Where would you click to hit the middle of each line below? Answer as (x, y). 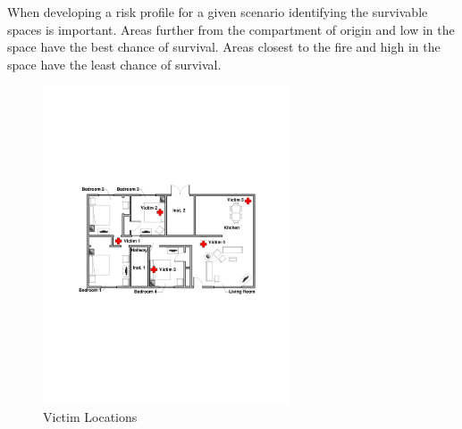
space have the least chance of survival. (114, 64)
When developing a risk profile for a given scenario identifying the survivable (218, 12)
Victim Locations (90, 416)
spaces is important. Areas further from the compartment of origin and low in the (231, 29)
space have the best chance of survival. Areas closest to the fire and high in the (224, 47)
